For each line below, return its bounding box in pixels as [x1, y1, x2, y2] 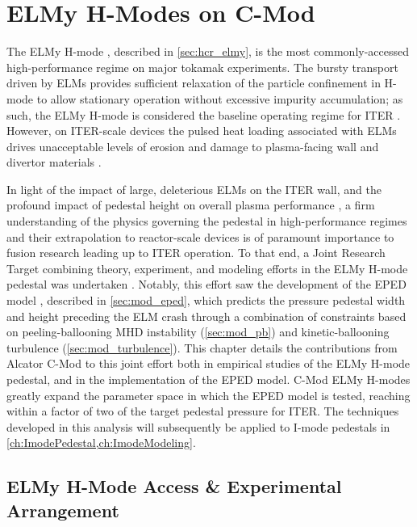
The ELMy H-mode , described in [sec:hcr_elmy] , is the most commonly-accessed [6, 43, 410, 60]
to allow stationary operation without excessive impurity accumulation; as [36, 90, 403, 107]
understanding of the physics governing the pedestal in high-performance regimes [6, 213, 407, 230]
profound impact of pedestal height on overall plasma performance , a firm [6, 196, 375, 213]
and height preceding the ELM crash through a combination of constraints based [6, 307, 407, 324]
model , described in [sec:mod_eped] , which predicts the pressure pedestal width [6, 292, 406, 309]
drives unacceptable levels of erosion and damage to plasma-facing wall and [6, 137, 379, 154]
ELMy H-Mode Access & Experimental [6, 474, 342, 499]
